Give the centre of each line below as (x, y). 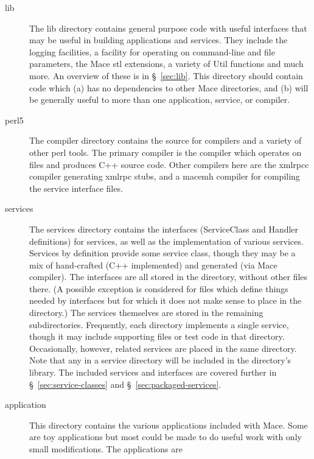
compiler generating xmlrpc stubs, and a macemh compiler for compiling (165, 176)
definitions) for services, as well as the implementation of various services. (166, 241)
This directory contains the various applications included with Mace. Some (169, 425)
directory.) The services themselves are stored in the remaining (146, 313)
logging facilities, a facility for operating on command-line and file (152, 51)
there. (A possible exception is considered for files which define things (159, 288)
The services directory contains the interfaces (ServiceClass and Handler (164, 229)
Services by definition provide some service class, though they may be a (162, 253)
